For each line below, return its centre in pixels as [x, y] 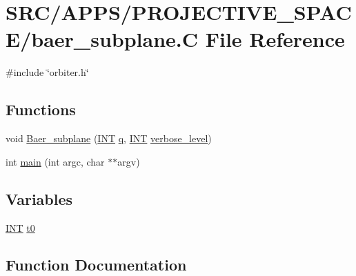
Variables [39, 198]
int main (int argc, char [55, 161]
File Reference [275, 39]
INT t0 [20, 227]
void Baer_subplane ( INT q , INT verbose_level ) [109, 138]
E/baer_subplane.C [102, 39]
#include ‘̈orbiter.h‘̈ [47, 72]
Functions [41, 109]
